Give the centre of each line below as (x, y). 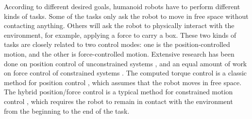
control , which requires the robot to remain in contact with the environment (118, 101)
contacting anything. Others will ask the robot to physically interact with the (119, 25)
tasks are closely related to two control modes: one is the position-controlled (117, 44)
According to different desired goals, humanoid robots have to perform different (122, 6)
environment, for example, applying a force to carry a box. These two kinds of (120, 35)
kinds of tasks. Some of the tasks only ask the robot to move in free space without (126, 16)
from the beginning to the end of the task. (67, 111)
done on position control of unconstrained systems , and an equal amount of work (126, 63)
